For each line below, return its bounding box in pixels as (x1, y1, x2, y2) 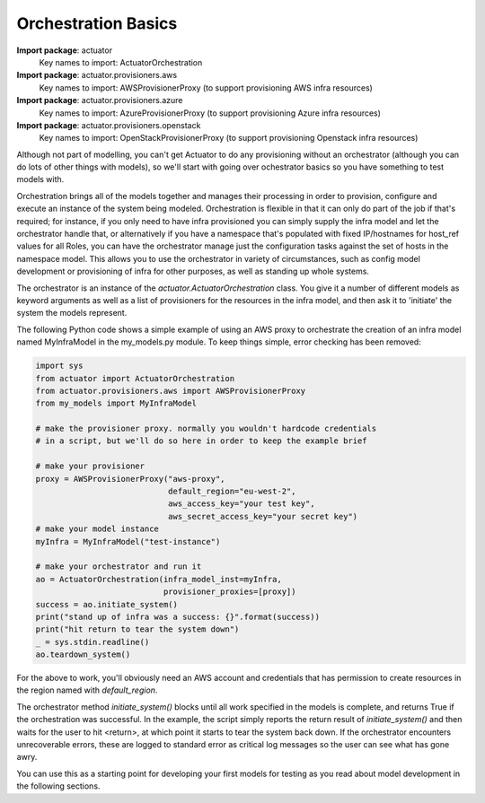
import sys (35, 361, 84, 371)
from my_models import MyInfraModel (35, 398, 198, 408)
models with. (16, 174, 65, 185)
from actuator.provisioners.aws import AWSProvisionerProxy (35, 386, 306, 396)
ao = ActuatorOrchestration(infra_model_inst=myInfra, (35, 574, 282, 584)
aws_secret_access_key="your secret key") (167, 511, 358, 521)
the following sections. (16, 781, 101, 791)
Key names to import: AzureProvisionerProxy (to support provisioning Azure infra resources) (39, 108, 382, 118)
